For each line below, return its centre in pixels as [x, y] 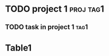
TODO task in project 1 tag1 [47, 27]
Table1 [18, 48]
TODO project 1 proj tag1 [55, 9]
